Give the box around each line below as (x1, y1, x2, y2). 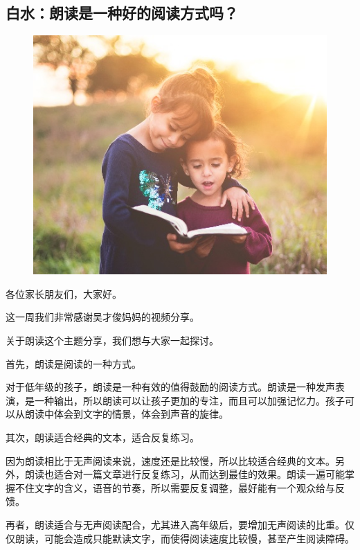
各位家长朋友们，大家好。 (6, 286, 122, 301)
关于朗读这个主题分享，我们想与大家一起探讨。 (6, 332, 219, 347)
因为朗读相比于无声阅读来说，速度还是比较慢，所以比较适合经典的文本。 (6, 453, 335, 468)
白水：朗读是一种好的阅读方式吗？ (6, 2, 238, 24)
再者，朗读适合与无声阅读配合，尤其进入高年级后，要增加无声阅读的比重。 (6, 517, 345, 531)
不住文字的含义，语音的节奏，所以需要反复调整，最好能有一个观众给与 (15, 480, 335, 495)
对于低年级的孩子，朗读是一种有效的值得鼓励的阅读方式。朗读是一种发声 (6, 380, 335, 394)
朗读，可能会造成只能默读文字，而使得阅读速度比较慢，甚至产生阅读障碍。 (15, 531, 354, 545)
